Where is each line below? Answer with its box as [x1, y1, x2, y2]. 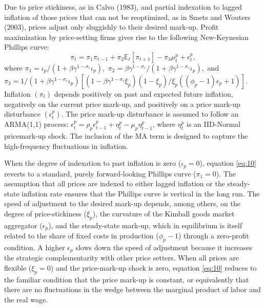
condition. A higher [4, 242, 65, 253]
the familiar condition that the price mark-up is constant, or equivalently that [4, 274, 249, 284]
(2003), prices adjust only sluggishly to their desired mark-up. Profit [4, 21, 219, 32]
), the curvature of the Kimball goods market [92, 208, 235, 218]
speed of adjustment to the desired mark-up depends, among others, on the [4, 198, 240, 209]
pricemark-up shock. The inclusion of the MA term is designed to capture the [4, 130, 248, 141]
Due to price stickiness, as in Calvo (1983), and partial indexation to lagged [4, 2, 242, 12]
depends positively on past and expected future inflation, [54, 88, 233, 99]
